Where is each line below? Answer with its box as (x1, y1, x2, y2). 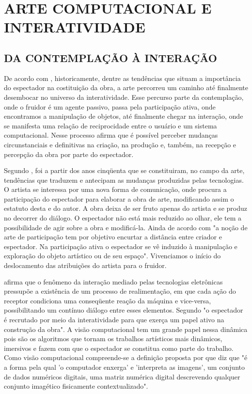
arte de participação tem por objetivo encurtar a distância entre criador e (4, 232, 222, 242)
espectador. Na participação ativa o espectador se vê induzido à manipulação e (4, 241, 237, 251)
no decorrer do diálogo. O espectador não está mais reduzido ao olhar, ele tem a (4, 213, 242, 223)
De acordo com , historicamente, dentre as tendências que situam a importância (4, 73, 241, 83)
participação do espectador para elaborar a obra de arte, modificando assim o (4, 193, 234, 204)
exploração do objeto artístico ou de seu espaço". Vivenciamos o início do (4, 251, 221, 261)
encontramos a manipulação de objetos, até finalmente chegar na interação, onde (4, 111, 243, 121)
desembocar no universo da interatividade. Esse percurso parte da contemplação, (4, 92, 244, 102)
